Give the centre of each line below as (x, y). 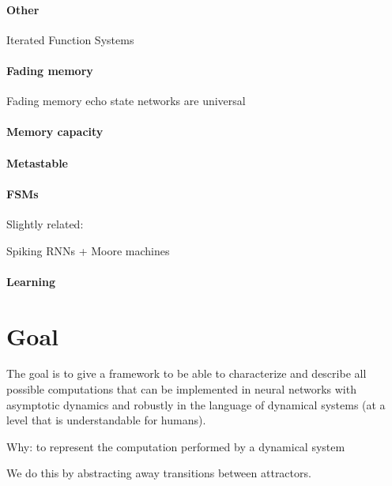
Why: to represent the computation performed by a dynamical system (176, 446)
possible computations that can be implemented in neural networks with (181, 389)
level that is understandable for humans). (106, 420)
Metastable (37, 162)
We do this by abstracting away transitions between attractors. (159, 473)
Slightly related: (45, 223)
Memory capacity (55, 132)
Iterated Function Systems (70, 39)
